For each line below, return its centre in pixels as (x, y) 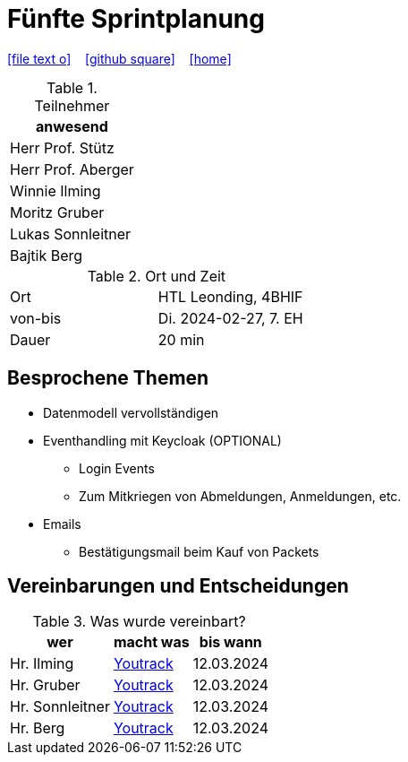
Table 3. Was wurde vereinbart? (139, 622)
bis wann (230, 642)
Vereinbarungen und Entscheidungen (178, 586)
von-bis (36, 318)
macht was (151, 642)
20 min (181, 339)
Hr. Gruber (45, 685)
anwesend (72, 126)
